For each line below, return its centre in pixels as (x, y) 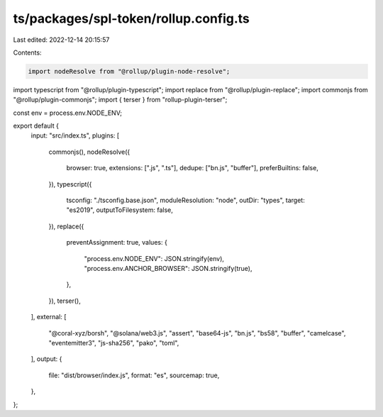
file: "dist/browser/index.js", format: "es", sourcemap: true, (134, 375)
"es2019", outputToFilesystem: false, (120, 210)
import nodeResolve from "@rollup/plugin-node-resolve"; (129, 71)
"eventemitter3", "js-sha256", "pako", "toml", (114, 343)
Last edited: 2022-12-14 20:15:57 (61, 40)
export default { (36, 126)
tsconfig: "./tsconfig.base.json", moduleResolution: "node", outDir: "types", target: (185, 200)
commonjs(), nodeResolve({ (89, 152)
